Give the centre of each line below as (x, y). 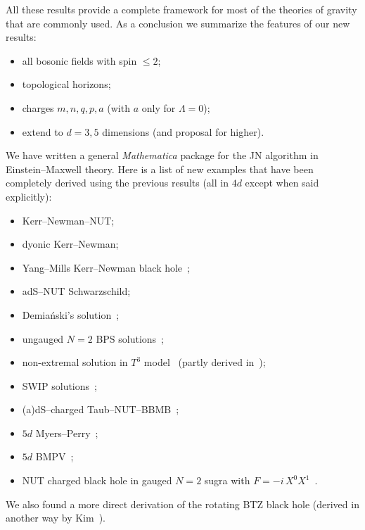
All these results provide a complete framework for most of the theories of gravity (181, 9)
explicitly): (29, 196)
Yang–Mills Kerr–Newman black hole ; (106, 267)
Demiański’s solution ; (71, 314)
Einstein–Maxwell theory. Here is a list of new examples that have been (160, 169)
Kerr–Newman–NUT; (68, 220)
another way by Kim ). (56, 518)
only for (159, 107)
